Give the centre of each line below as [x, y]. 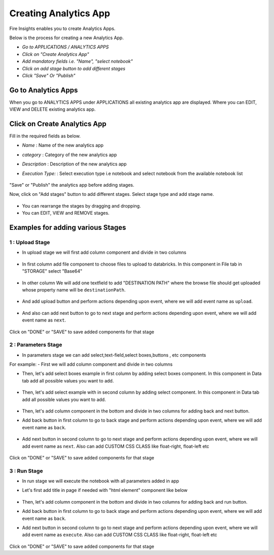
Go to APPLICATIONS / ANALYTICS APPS [65, 47]
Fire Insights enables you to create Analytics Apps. [62, 28]
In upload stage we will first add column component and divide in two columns [104, 252]
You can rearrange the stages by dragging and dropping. [82, 206]
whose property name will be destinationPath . [74, 289]
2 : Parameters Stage [36, 345]
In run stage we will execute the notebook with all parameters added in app [101, 481]
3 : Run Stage [26, 471]
